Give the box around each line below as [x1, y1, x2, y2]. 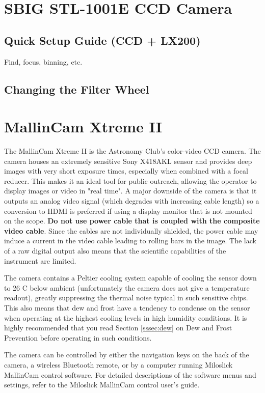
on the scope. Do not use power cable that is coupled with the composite [4, 215, 260, 226]
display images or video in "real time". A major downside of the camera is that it [4, 185, 257, 196]
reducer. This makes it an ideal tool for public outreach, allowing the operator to [4, 175, 257, 186]
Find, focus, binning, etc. [4, 56, 83, 67]
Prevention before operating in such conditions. [4, 332, 152, 343]
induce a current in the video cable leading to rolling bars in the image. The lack [4, 235, 256, 246]
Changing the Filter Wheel [4, 81, 149, 97]
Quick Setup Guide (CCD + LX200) [4, 32, 201, 48]
